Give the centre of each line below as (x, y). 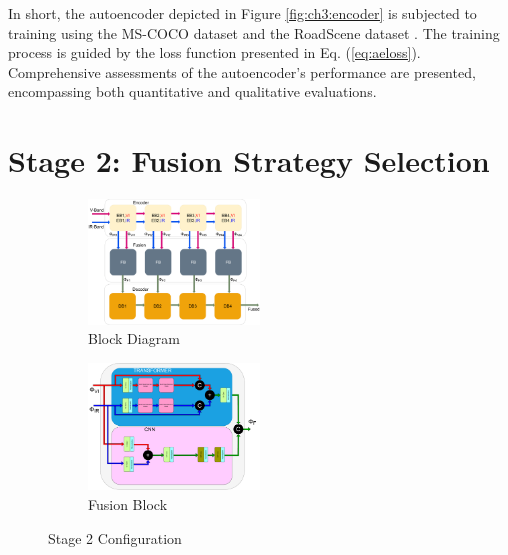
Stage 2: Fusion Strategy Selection (249, 160)
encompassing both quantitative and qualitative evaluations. (192, 91)
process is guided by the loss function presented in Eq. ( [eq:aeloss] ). (214, 52)
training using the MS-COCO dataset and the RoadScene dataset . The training (254, 32)
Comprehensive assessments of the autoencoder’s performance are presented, (242, 71)
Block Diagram (134, 338)
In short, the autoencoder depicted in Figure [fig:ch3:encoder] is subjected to (242, 13)
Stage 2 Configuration (115, 537)
